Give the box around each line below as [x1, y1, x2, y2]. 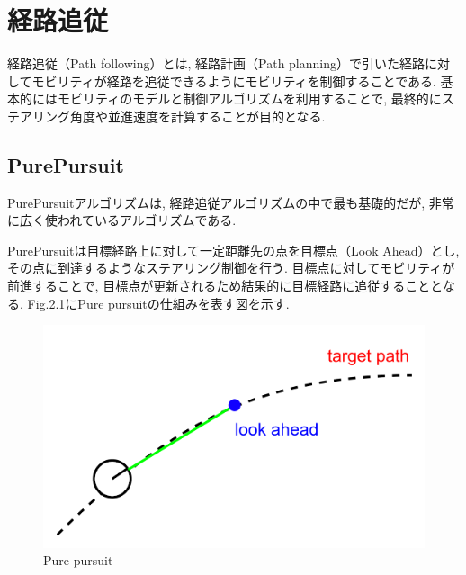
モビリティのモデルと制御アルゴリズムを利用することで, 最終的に [57, 89, 442, 108]
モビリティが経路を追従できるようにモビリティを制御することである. [31, 71, 436, 90]
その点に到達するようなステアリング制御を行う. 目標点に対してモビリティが [7, 258, 455, 277]
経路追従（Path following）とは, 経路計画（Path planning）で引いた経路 [7, 54, 426, 73]
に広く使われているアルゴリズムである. [7, 211, 237, 229]
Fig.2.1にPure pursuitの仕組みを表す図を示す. [27, 293, 290, 312]
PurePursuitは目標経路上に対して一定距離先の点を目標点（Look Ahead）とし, [7, 240, 460, 259]
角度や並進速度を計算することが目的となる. [69, 106, 326, 125]
